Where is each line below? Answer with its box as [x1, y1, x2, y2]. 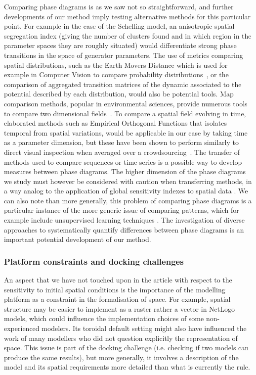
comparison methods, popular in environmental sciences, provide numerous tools [4, 98, 248, 108]
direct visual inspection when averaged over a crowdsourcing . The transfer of [4, 146, 240, 157]
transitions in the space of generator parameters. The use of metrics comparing [4, 49, 243, 60]
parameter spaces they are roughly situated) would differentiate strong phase [4, 40, 237, 50]
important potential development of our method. [4, 234, 151, 244]
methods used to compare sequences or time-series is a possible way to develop [4, 156, 242, 167]
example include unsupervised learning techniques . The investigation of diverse [4, 215, 245, 225]
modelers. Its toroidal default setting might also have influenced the [42, 323, 247, 333]
